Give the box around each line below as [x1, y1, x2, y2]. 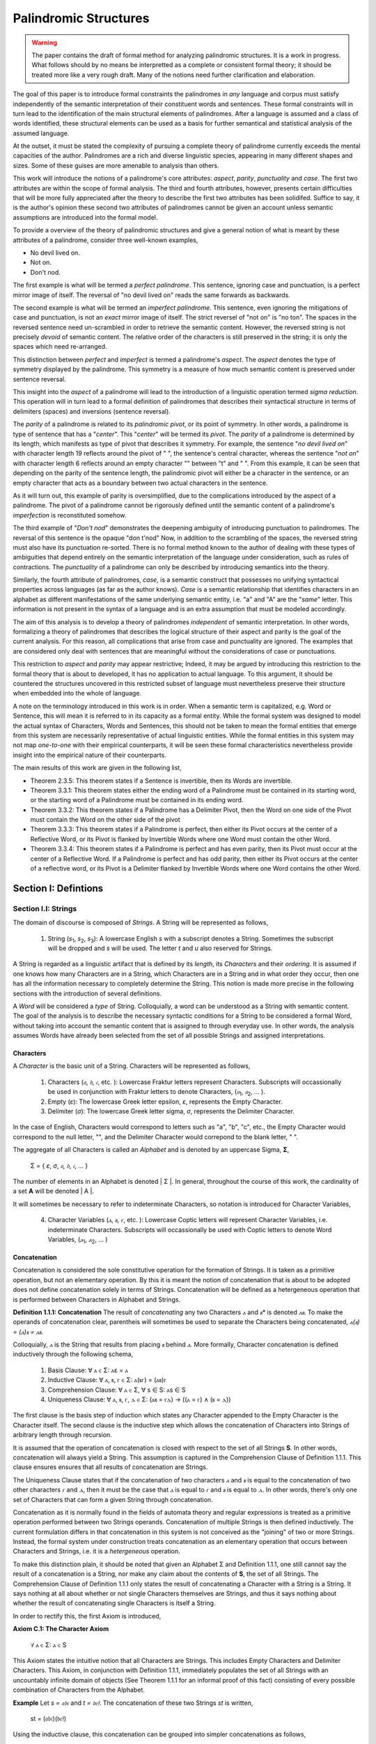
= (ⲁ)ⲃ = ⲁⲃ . [13, 1328, 44, 1336]
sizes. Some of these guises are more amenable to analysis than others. [13, 161, 219, 170]
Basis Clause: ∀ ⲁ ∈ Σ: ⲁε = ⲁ [47, 1366, 129, 1374]
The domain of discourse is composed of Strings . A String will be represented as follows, [13, 918, 268, 927]
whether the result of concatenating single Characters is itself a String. [13, 1599, 216, 1607]
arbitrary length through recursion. [13, 1431, 113, 1439]
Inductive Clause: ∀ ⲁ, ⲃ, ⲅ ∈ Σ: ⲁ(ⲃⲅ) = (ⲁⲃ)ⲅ [47, 1376, 167, 1384]
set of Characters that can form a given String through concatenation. [13, 1495, 213, 1503]
